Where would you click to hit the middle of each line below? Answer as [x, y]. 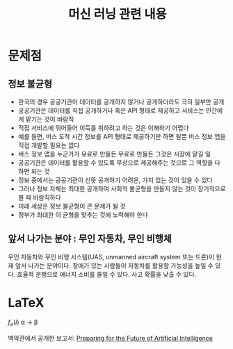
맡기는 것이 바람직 [50, 119]
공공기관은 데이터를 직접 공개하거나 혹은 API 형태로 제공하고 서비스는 [111, 111]
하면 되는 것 [34, 171]
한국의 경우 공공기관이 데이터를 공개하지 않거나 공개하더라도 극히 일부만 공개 [121, 102]
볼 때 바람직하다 [39, 197]
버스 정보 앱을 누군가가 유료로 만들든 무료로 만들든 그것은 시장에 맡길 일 [114, 154]
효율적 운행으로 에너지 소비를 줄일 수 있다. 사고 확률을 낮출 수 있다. [107, 274]
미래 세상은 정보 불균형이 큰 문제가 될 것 [72, 206]
